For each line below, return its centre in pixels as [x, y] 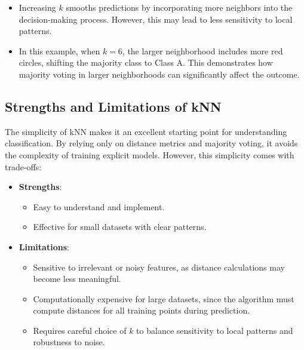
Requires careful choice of [80, 330]
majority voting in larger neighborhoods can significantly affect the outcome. [159, 74]
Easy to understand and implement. [99, 206]
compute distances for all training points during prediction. [142, 310]
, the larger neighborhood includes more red [202, 50]
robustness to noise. [69, 342]
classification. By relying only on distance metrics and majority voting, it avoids [151, 143]
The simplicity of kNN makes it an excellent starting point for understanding [146, 131]
